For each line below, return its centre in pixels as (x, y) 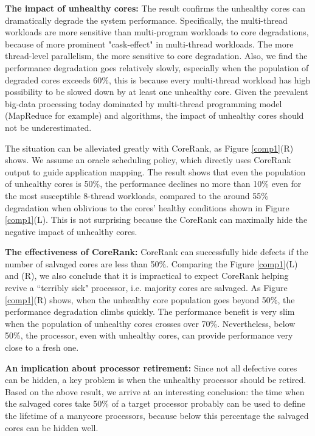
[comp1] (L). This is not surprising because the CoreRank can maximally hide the (156, 220)
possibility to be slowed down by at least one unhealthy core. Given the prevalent (157, 92)
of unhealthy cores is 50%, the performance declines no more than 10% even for (153, 184)
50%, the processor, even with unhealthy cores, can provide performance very (149, 335)
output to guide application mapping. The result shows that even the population (155, 171)
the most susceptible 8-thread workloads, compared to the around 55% (137, 195)
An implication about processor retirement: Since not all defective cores (151, 367)
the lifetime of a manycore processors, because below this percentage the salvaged (157, 415)
